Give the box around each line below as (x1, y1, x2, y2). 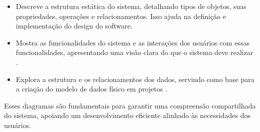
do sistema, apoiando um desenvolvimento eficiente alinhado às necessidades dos (4, 110, 250, 120)
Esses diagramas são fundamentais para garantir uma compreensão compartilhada (4, 100, 256, 110)
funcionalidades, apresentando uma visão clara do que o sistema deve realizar (16, 47, 253, 57)
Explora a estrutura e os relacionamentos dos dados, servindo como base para (16, 73, 254, 84)
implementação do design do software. (16, 20, 133, 31)
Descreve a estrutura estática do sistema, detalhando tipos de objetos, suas (16, 1, 246, 11)
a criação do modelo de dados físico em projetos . (16, 83, 168, 94)
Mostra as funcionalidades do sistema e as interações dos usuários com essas (16, 37, 250, 47)
